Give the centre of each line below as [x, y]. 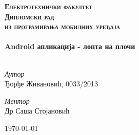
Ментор [17, 100]
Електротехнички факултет [48, 6]
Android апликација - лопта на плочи [70, 46]
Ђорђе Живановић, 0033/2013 [51, 84]
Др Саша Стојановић [37, 111]
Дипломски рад [29, 16]
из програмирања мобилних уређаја [63, 26]
